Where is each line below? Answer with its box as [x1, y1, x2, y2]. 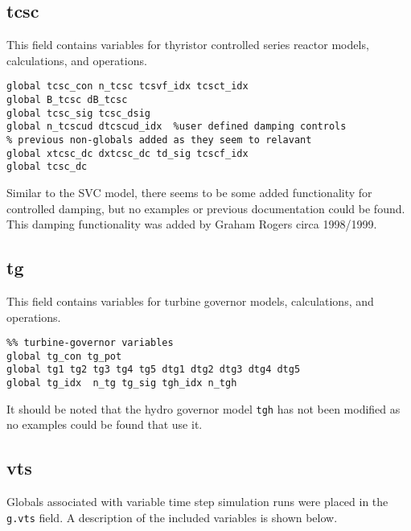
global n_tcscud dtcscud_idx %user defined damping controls [6, 121, 347, 133]
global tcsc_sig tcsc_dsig [6, 107, 150, 119]
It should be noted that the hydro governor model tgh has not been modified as [6, 400, 401, 417]
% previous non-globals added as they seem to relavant [6, 134, 312, 146]
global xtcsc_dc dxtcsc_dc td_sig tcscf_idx [6, 147, 249, 159]
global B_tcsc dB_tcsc [6, 94, 128, 106]
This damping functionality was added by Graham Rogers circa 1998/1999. [6, 216, 377, 233]
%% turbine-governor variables [6, 337, 174, 349]
